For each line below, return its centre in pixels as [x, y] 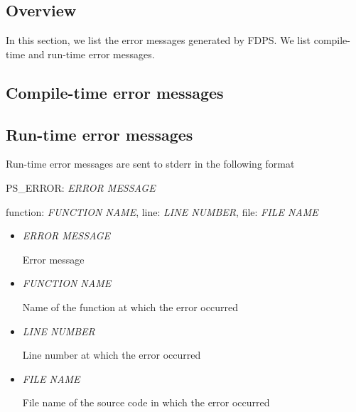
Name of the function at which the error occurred [130, 307]
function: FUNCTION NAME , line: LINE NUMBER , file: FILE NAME [162, 211]
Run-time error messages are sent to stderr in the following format [150, 164]
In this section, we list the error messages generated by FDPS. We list [158, 40]
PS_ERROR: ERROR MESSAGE [81, 187]
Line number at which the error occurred [112, 355]
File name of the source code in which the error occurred [146, 402]
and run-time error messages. [91, 54]
